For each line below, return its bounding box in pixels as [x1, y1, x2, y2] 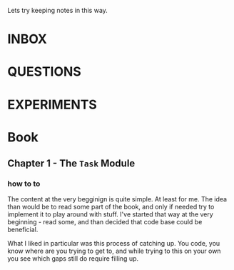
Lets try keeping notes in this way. [7, 6, 108, 14]
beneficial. [7, 225, 39, 234]
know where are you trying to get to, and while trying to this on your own [7, 246, 221, 256]
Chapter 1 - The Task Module [7, 157, 136, 170]
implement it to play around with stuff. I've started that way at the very [7, 210, 214, 219]
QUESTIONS [7, 64, 82, 80]
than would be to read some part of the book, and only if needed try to [7, 203, 215, 211]
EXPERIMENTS [7, 96, 98, 113]
